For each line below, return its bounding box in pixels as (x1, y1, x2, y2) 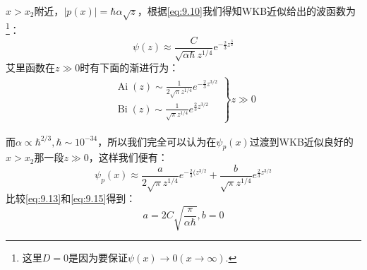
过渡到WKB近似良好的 (249, 134, 354, 148)
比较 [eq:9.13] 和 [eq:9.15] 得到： (6, 191, 136, 206)
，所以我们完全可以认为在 (97, 134, 217, 148)
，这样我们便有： (88, 150, 168, 165)
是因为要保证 (68, 250, 128, 265)
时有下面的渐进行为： (80, 60, 179, 75)
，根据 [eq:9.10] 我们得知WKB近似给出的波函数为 (137, 4, 356, 18)
